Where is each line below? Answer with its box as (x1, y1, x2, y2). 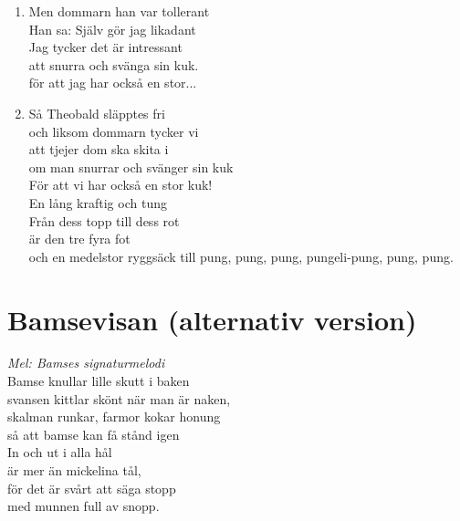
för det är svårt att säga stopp (7, 478, 176, 497)
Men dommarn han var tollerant (28, 2, 210, 20)
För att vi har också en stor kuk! (28, 175, 213, 194)
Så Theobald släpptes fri (28, 103, 165, 122)
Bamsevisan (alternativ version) (7, 300, 417, 338)
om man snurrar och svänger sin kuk (28, 157, 234, 176)
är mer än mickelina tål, (7, 461, 141, 479)
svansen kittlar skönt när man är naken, (7, 389, 231, 408)
